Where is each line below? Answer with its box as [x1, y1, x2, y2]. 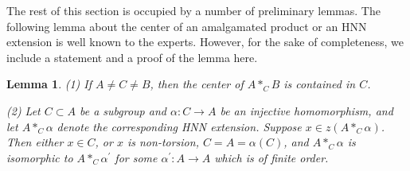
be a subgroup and [79, 102, 166, 119]
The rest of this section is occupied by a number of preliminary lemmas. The [6, 2, 381, 18]
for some [115, 149, 158, 165]
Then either [6, 134, 64, 150]
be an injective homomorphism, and [220, 102, 393, 119]
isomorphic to [6, 149, 73, 165]
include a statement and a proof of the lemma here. [6, 49, 258, 65]
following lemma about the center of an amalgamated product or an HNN [6, 17, 367, 34]
